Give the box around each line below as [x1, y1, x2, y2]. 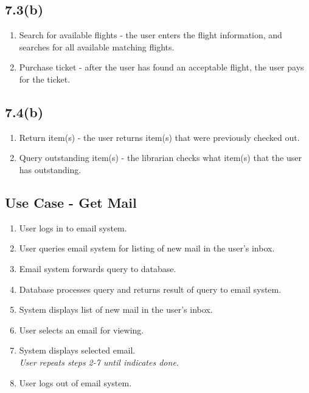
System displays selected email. [19, 344, 136, 357]
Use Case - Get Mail [5, 193, 137, 211]
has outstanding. [19, 163, 82, 176]
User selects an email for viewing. [19, 323, 144, 336]
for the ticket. [19, 72, 71, 85]
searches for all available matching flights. [19, 40, 175, 53]
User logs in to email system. [19, 221, 127, 234]
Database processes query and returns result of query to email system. [19, 282, 282, 295]
